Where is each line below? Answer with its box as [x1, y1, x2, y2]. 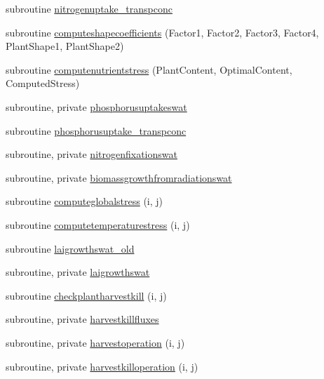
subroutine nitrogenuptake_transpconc [6, 1, 173, 15]
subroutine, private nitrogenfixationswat [6, 147, 177, 161]
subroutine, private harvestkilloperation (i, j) [6, 359, 198, 373]
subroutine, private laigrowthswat [6, 265, 150, 279]
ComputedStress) [6, 76, 80, 91]
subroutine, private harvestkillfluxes [6, 312, 159, 326]
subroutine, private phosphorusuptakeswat [6, 99, 187, 114]
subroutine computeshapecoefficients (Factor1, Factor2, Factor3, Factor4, [6, 25, 319, 39]
